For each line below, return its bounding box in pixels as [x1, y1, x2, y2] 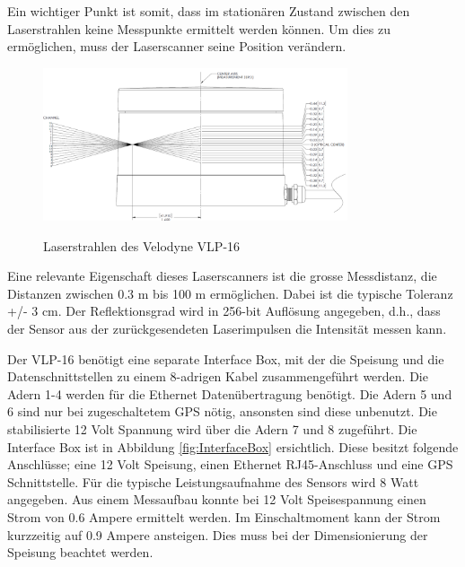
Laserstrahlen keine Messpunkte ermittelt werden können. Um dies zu [7, 19, 390, 38]
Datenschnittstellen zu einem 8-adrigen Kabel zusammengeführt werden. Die [7, 367, 428, 386]
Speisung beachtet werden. [7, 543, 154, 562]
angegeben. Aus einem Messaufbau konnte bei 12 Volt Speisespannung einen [7, 490, 426, 509]
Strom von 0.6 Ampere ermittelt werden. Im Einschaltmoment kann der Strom [7, 507, 441, 526]
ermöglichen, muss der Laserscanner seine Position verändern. [7, 37, 347, 56]
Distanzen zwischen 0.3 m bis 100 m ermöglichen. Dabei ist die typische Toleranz [7, 283, 453, 302]
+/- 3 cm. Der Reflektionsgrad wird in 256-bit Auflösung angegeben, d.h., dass [7, 301, 441, 320]
